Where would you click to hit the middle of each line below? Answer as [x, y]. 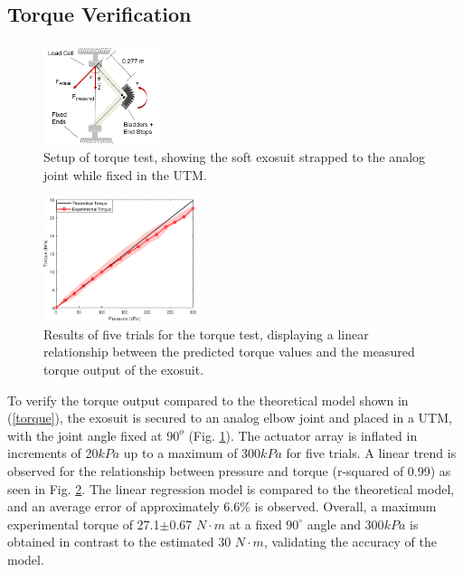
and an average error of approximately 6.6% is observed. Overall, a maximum [222, 506]
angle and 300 [345, 524]
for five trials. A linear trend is [371, 453]
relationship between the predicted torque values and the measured [229, 352]
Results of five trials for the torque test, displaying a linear [206, 334]
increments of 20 [53, 453]
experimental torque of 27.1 [84, 524]
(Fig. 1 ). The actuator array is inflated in [303, 435]
